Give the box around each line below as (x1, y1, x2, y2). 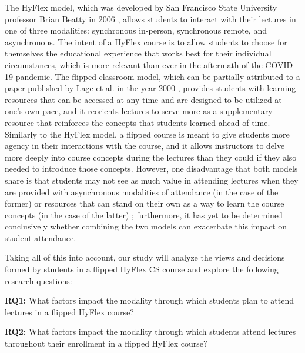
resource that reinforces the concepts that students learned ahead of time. (5, 116, 270, 128)
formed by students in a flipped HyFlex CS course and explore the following (5, 263, 279, 275)
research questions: (5, 274, 72, 287)
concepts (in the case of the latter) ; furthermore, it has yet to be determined (5, 208, 283, 221)
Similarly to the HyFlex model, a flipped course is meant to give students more (5, 128, 290, 140)
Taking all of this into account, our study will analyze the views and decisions (5, 251, 285, 264)
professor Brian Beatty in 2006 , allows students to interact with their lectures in (5, 12, 296, 25)
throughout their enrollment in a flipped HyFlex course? (5, 337, 207, 349)
